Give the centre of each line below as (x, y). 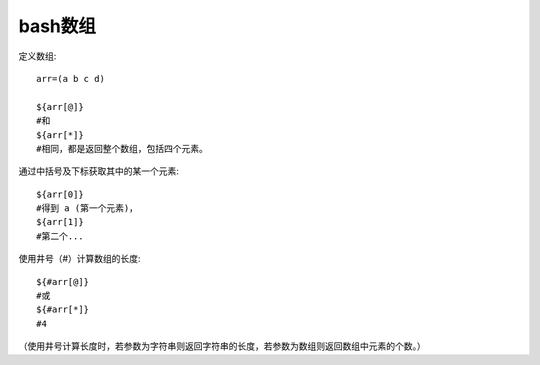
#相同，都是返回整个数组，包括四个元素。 (122, 148)
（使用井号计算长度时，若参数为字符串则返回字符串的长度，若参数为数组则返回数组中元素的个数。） (222, 346)
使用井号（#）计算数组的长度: (79, 259)
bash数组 (57, 26)
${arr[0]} (60, 194)
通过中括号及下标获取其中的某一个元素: (99, 171)
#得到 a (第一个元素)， (87, 208)
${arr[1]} (60, 222)
